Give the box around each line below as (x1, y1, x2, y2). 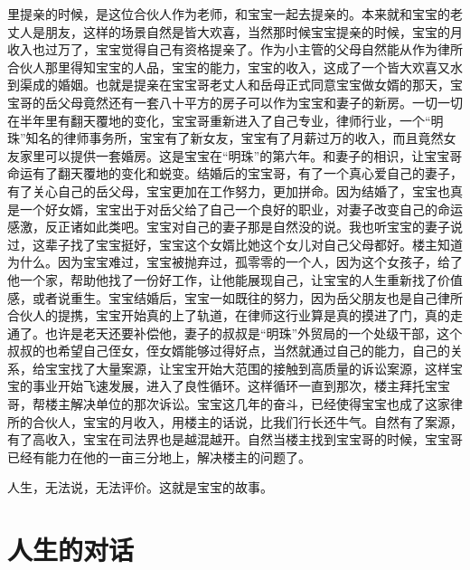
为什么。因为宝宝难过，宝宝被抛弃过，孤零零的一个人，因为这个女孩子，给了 (7, 252, 463, 271)
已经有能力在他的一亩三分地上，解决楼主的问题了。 (7, 447, 311, 466)
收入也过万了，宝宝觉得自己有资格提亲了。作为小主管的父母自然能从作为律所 (7, 40, 463, 59)
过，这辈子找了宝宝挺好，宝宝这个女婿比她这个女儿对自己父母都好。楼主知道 (7, 234, 463, 253)
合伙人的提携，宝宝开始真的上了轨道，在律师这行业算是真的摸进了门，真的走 (7, 306, 463, 325)
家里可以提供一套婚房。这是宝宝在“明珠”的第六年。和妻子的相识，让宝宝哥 (19, 146, 463, 165)
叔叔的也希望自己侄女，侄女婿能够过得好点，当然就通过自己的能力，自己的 (7, 341, 450, 360)
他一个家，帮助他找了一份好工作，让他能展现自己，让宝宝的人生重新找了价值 (7, 270, 463, 289)
